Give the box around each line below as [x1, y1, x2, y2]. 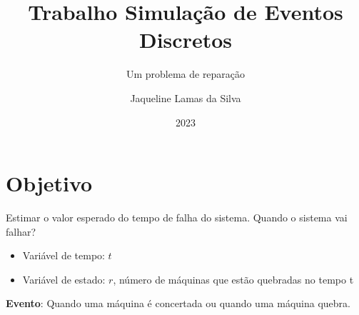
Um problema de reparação [126, 66, 246, 81]
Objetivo [6, 169, 93, 198]
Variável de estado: [22, 271, 106, 286]
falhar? [6, 224, 36, 239]
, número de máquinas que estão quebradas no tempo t [113, 271, 354, 286]
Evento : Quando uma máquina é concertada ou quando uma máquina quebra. [6, 296, 350, 311]
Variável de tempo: [22, 248, 105, 263]
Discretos [138, 25, 232, 54]
